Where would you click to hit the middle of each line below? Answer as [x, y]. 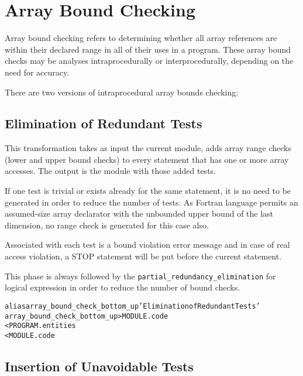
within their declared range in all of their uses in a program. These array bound [148, 49]
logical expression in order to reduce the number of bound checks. [123, 287]
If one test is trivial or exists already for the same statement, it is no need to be [148, 191]
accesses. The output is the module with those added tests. [110, 171]
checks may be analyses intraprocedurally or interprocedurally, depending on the [149, 61]
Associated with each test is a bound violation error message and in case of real [147, 245]
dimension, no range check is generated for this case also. [107, 225]
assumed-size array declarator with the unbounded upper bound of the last [139, 213]
